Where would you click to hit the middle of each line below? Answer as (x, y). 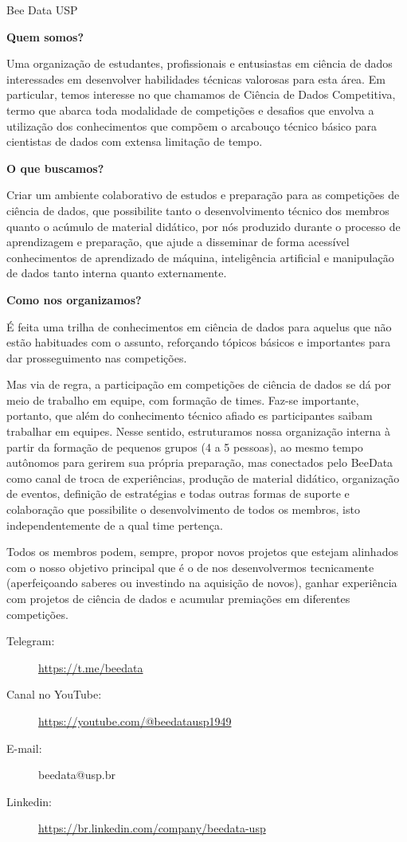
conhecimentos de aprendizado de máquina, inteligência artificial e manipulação (200, 257)
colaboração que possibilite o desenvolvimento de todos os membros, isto (183, 509)
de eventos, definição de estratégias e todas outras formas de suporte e (178, 493)
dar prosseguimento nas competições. (97, 357)
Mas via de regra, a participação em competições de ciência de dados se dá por (199, 384)
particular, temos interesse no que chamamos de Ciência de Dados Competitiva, (201, 94)
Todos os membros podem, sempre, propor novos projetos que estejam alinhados (202, 552)
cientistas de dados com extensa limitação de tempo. (135, 141)
